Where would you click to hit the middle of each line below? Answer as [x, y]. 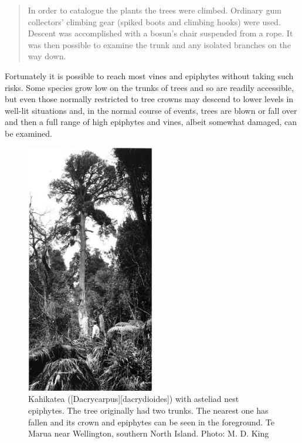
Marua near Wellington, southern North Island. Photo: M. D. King [149, 433]
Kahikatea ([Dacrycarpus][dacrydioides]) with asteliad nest [134, 399]
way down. [47, 56]
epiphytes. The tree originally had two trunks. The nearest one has [148, 410]
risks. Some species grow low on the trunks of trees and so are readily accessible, [149, 87]
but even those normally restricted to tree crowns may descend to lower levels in [149, 99]
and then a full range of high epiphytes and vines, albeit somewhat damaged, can [151, 122]
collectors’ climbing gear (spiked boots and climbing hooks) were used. [154, 21]
